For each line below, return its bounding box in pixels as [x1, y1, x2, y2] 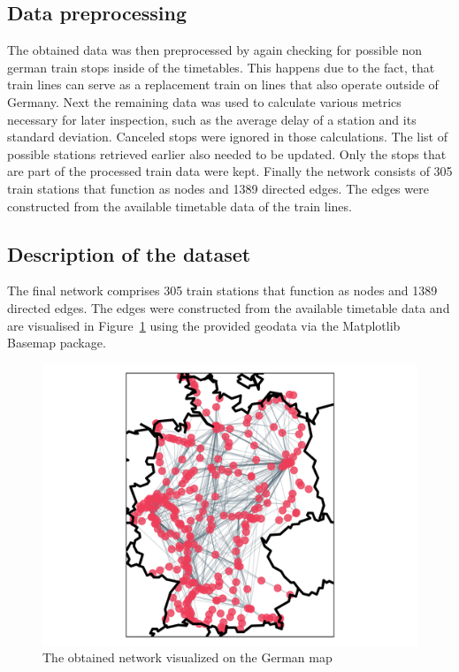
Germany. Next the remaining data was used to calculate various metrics [7, 92, 402, 111]
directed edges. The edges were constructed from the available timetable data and [7, 298, 450, 317]
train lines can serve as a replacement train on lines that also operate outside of [7, 75, 439, 94]
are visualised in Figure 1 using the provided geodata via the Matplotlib [7, 316, 401, 334]
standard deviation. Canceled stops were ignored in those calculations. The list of [7, 127, 448, 146]
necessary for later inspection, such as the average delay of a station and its [7, 110, 417, 128]
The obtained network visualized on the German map [42, 648, 333, 667]
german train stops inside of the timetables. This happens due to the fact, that [7, 57, 435, 76]
